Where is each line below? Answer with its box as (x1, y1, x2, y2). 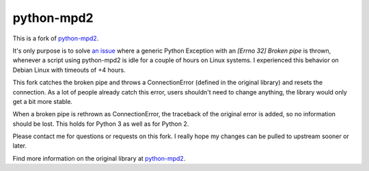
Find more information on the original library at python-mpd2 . (12, 154, 186, 162)
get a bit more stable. (12, 97, 73, 105)
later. (12, 142, 27, 150)
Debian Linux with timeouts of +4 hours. (12, 66, 126, 74)
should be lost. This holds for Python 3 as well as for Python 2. (12, 120, 189, 128)
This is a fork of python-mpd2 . (12, 34, 99, 42)
